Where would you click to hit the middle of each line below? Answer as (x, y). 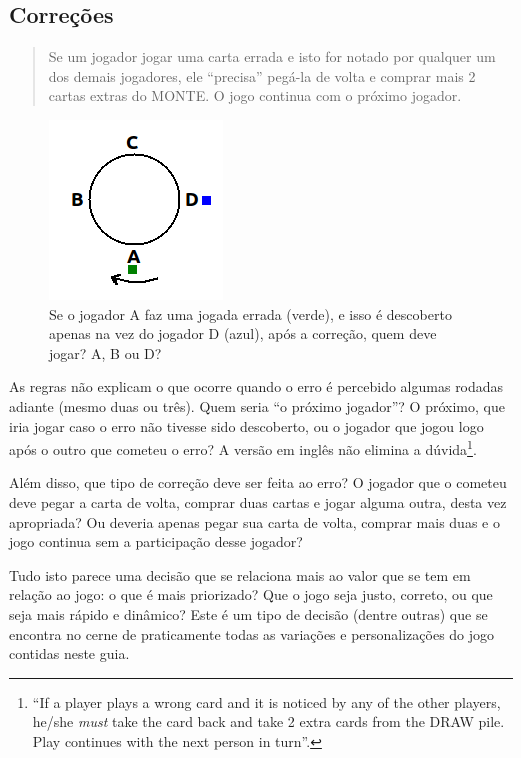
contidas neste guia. (69, 653)
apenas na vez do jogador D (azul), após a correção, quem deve (243, 333)
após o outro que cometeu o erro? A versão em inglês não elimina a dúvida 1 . (243, 447)
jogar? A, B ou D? (105, 352)
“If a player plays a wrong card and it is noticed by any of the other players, (266, 701)
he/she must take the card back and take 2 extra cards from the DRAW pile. (268, 721)
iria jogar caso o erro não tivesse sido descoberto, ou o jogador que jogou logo (246, 425)
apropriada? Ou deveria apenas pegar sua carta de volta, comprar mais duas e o (254, 521)
